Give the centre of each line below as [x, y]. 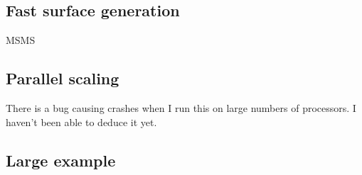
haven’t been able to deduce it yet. [81, 122]
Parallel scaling [63, 78]
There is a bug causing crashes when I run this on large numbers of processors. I [181, 108]
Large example [61, 160]
